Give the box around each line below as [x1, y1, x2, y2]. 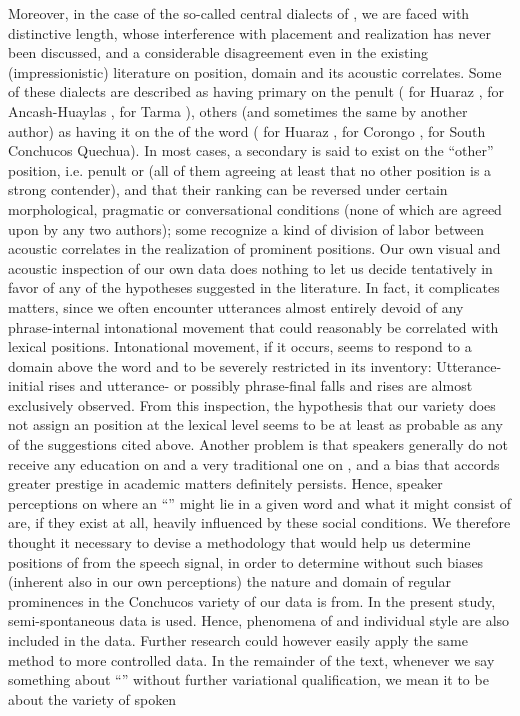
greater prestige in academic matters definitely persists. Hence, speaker [8, 473, 443, 494]
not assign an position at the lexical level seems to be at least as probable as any [8, 414, 503, 435]
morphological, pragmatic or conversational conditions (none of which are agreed [8, 198, 502, 219]
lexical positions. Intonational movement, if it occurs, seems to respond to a [8, 336, 472, 357]
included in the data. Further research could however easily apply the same [8, 630, 468, 650]
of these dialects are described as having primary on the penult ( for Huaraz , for [8, 81, 505, 102]
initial [8, 375, 44, 396]
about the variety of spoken [8, 688, 177, 709]
